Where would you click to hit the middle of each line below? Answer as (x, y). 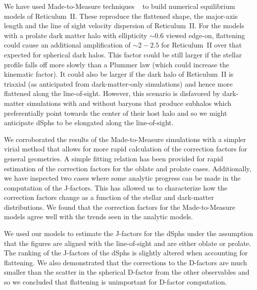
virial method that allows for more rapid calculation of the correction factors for (126, 149)
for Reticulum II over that (202, 45)
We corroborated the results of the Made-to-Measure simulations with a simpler (125, 139)
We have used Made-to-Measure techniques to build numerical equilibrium (120, 6)
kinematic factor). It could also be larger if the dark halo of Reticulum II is (119, 74)
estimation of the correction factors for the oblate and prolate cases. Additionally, (128, 168)
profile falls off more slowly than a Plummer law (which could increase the (117, 64)
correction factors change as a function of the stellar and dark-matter (109, 197)
